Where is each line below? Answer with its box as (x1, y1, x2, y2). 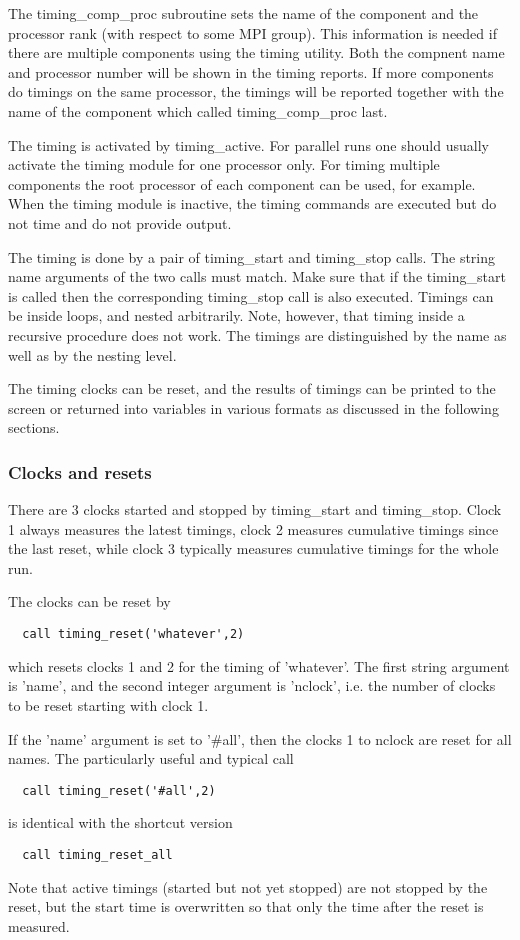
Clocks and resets (8, 459, 152, 484)
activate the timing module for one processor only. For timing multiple (8, 154, 440, 175)
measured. (8, 915, 70, 936)
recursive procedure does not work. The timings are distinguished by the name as (8, 324, 507, 345)
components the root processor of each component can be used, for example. (8, 173, 476, 194)
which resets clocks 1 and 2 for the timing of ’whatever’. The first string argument (8, 655, 510, 676)
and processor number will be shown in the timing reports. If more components (8, 61, 494, 82)
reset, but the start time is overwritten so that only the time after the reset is (8, 896, 484, 917)
